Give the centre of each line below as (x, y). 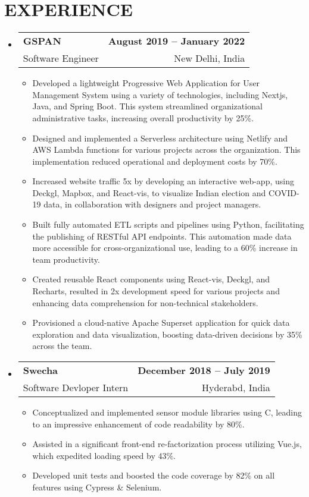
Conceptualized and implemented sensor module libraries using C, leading (167, 412)
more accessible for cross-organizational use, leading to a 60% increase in (165, 248)
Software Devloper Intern (76, 387)
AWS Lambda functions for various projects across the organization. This (166, 150)
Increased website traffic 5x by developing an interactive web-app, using (163, 181)
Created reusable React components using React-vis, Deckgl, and (151, 279)
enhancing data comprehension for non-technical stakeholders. (145, 302)
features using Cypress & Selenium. (97, 487)
